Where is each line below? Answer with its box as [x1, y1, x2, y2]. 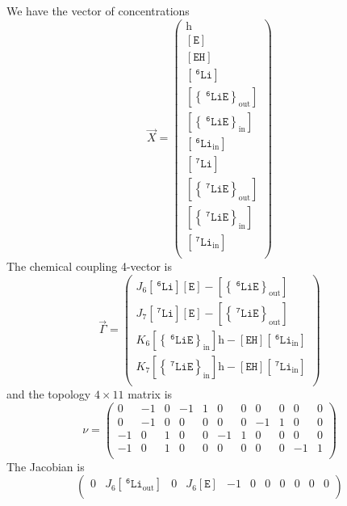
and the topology [6, 385, 91, 402]
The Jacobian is [6, 458, 85, 474]
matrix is [128, 385, 173, 402]
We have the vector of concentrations [6, 2, 190, 19]
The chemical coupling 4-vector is [6, 258, 173, 275]
